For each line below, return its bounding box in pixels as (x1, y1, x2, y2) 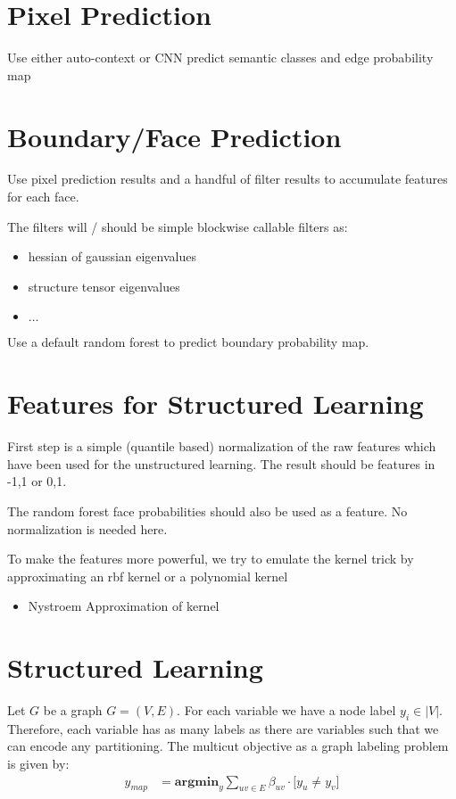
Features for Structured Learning (7, 385, 424, 422)
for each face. (7, 187, 79, 206)
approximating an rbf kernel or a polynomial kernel (7, 566, 288, 585)
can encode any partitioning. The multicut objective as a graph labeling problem (7, 737, 449, 755)
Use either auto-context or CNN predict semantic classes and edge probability (7, 48, 434, 67)
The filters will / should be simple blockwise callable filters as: (7, 217, 348, 235)
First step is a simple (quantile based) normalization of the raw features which (7, 437, 436, 456)
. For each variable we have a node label (177, 701, 396, 719)
